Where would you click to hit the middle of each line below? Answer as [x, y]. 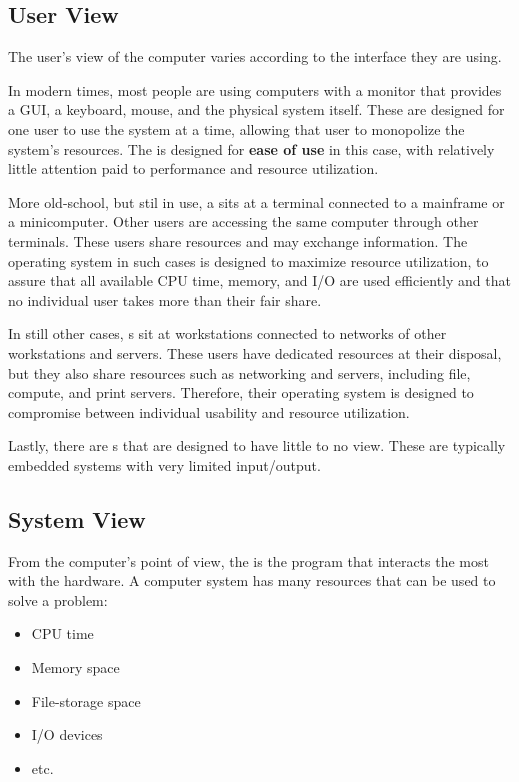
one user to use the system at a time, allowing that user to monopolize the [236, 128]
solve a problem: [58, 599]
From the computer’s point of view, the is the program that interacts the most [248, 560]
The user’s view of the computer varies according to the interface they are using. [255, 56]
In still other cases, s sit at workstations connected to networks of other [227, 333]
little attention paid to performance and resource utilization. [193, 168]
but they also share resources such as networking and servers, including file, [239, 372]
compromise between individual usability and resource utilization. [209, 411]
